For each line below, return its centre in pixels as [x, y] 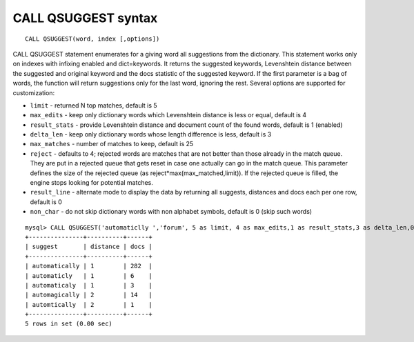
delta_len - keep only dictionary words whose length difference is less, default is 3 [151, 134]
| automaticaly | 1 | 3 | [89, 285]
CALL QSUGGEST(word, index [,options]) [92, 39]
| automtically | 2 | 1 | [89, 304]
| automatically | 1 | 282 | [89, 266]
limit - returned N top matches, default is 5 [94, 105]
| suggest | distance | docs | [89, 247]
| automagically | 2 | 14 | [89, 295]
